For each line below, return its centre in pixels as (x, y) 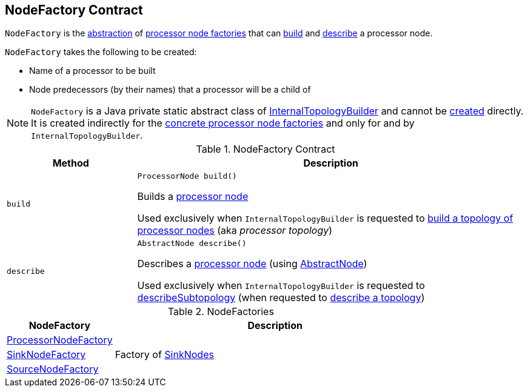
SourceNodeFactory (53, 369)
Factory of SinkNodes (164, 355)
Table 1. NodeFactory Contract (266, 149)
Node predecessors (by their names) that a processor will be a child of (170, 90)
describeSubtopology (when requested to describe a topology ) (281, 298)
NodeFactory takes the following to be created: (101, 52)
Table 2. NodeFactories (221, 312)
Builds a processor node (193, 197)
